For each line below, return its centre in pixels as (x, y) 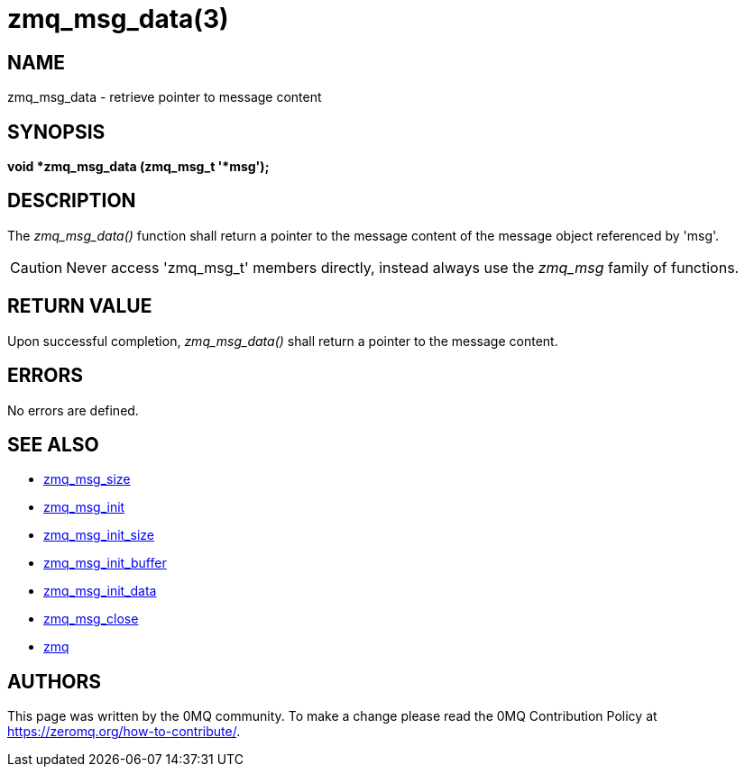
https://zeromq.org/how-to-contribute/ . (124, 732)
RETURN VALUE (80, 306)
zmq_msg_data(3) (118, 19)
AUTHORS (55, 681)
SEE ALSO (53, 444)
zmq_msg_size (87, 479)
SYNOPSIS (56, 132)
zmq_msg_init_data (100, 591)
